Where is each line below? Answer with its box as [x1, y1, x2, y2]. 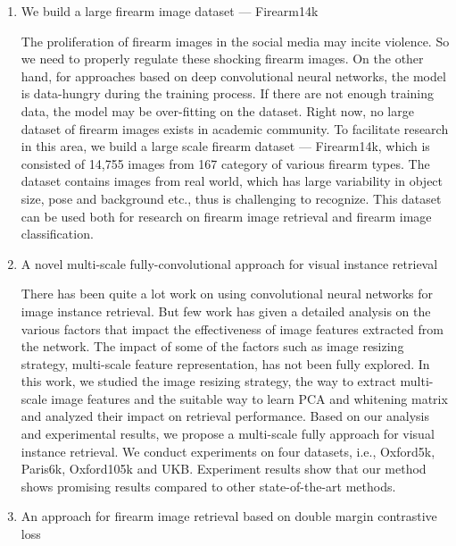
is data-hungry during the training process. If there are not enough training [21, 84, 434, 103]
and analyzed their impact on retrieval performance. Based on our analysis [21, 407, 430, 425]
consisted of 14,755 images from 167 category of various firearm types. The [21, 154, 430, 172]
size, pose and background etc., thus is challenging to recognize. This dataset [21, 189, 442, 207]
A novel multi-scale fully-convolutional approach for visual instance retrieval [21, 254, 438, 273]
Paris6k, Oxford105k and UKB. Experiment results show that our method [21, 459, 427, 478]
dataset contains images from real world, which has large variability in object [21, 172, 444, 190]
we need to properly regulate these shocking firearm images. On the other [21, 49, 424, 68]
